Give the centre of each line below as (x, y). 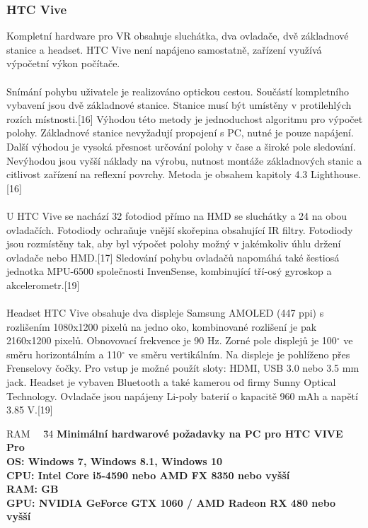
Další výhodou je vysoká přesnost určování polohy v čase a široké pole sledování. (181, 146)
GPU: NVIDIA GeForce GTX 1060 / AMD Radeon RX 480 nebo (171, 502)
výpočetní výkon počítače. (63, 63)
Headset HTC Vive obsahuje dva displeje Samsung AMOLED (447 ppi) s (165, 313)
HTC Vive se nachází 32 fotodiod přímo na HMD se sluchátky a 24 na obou (182, 215)
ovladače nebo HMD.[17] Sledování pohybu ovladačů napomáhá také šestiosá (173, 257)
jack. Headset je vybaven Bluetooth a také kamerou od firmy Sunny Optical (171, 382)
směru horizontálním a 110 (64, 354)
